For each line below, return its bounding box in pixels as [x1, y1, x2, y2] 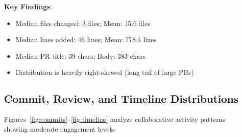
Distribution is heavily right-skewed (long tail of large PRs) [15, 67, 194, 77]
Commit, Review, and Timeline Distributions [4, 91, 239, 106]
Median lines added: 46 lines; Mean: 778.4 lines [15, 34, 157, 45]
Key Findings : [4, 1, 52, 11]
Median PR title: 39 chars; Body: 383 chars [15, 50, 146, 61]
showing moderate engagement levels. [4, 123, 116, 134]
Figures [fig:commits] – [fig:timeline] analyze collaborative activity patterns [4, 114, 225, 124]
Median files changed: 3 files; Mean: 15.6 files [15, 18, 150, 28]
